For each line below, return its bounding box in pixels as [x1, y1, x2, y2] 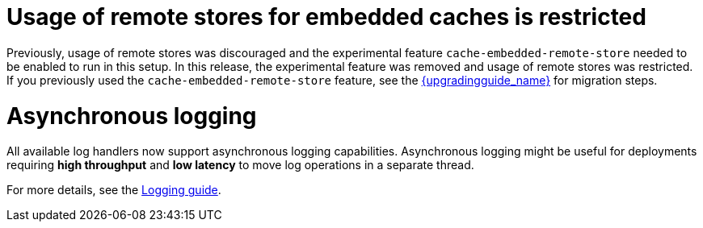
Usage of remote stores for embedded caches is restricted [6, 3, 646, 31]
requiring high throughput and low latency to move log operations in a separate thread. [6, 158, 474, 172]
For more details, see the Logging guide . [6, 183, 221, 197]
